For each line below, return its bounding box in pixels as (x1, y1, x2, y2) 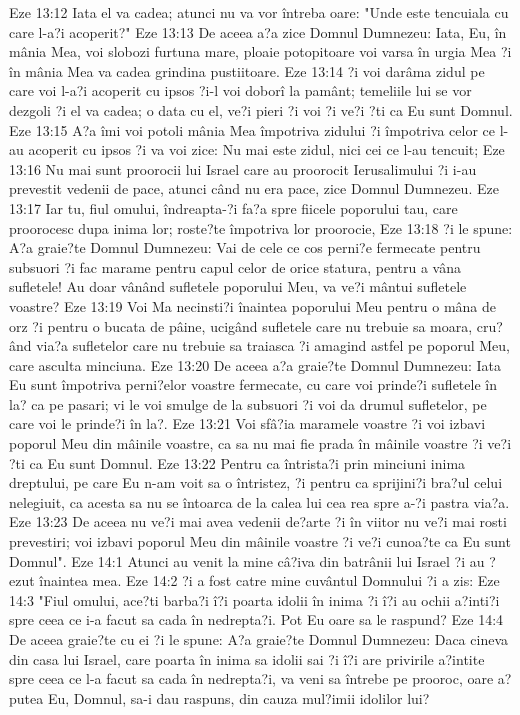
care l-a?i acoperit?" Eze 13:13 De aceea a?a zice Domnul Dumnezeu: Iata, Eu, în (9, 21, 507, 42)
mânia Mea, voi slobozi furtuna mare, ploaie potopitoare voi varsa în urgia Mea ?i (9, 41, 512, 62)
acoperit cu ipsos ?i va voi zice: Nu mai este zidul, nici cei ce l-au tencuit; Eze (28, 139, 505, 160)
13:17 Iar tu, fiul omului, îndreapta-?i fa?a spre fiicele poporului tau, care (9, 197, 458, 218)
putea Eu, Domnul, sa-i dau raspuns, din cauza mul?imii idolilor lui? (9, 687, 430, 708)
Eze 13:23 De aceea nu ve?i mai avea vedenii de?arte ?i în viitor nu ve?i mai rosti (9, 511, 507, 532)
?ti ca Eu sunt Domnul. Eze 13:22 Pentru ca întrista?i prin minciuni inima (9, 452, 466, 473)
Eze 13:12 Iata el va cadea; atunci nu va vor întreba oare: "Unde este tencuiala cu (9, 2, 509, 22)
